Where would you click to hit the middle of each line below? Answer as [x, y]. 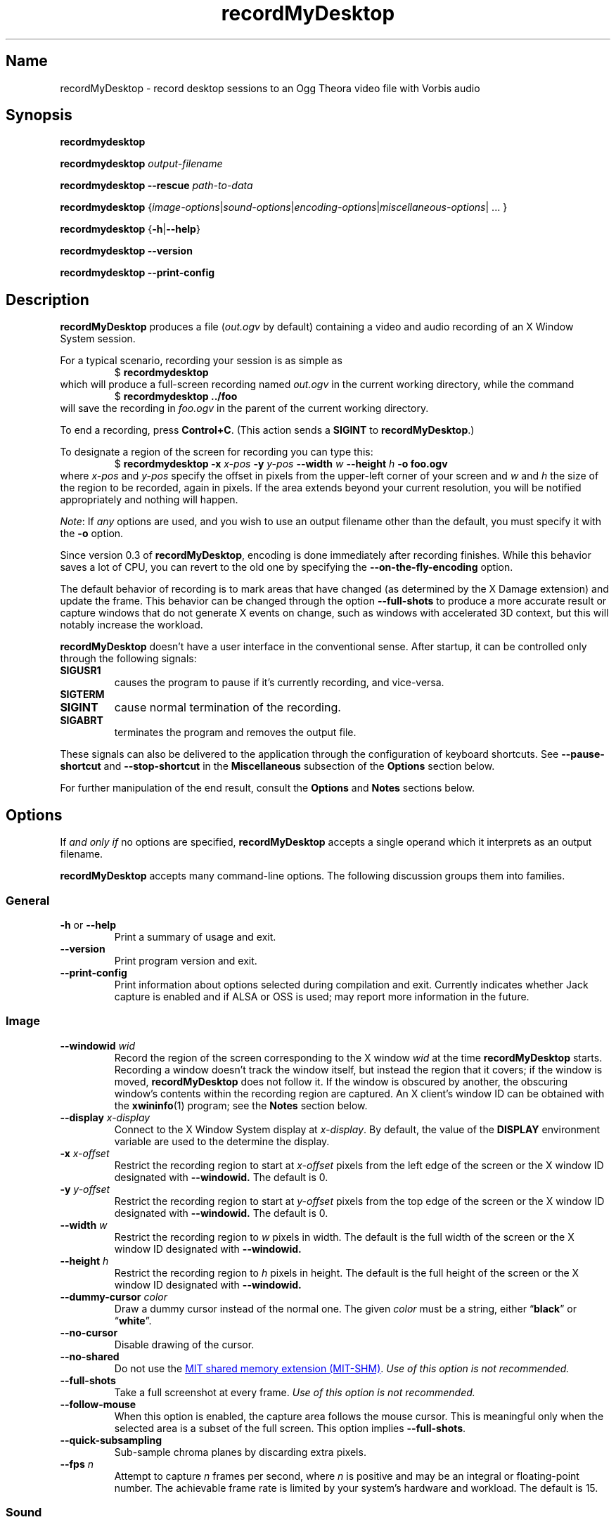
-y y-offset [85, 1189]
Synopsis [39, 115]
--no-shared [90, 1356]
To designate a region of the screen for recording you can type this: [217, 452]
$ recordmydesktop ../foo [176, 396]
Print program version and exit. [186, 960]
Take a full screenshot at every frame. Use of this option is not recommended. [295, 1392]
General [28, 900]
